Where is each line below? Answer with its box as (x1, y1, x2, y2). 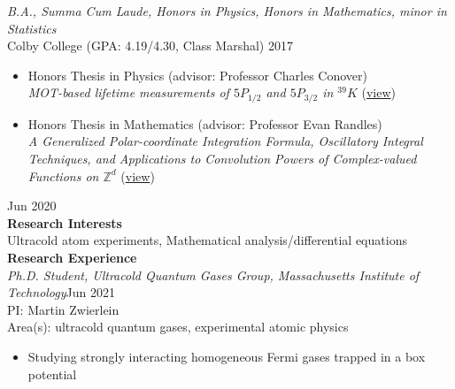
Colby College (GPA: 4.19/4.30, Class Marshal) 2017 (7, 36, 293, 55)
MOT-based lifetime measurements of (27, 83, 229, 102)
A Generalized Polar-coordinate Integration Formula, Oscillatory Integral (27, 132, 423, 150)
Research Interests (7, 213, 122, 232)
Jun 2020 (7, 196, 57, 215)
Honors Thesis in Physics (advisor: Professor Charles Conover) (27, 65, 367, 84)
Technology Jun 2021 (7, 283, 115, 301)
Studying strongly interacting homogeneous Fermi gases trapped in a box (27, 347, 426, 365)
